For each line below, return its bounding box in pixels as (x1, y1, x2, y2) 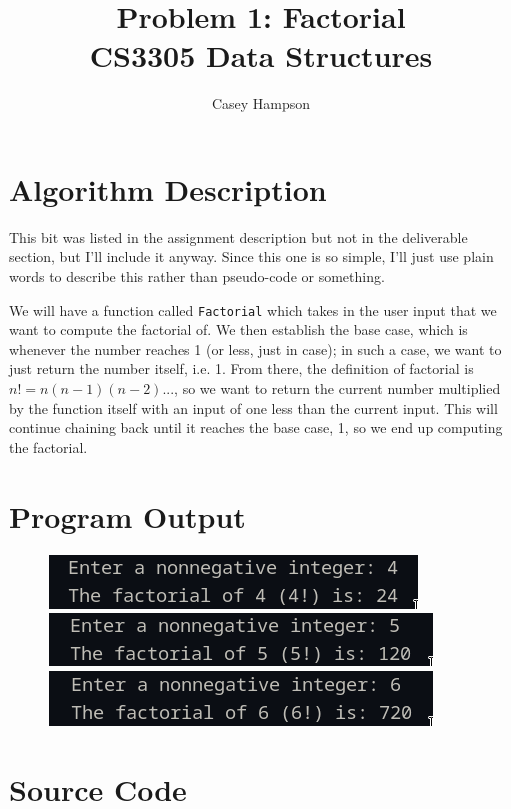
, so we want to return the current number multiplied (174, 378, 501, 399)
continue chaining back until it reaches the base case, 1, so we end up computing (9, 417, 503, 438)
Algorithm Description (9, 168, 327, 209)
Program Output (9, 495, 246, 536)
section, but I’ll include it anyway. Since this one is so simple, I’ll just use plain (9, 246, 494, 267)
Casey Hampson (211, 93, 311, 114)
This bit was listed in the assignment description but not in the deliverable (9, 226, 468, 247)
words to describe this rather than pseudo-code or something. (9, 266, 385, 287)
